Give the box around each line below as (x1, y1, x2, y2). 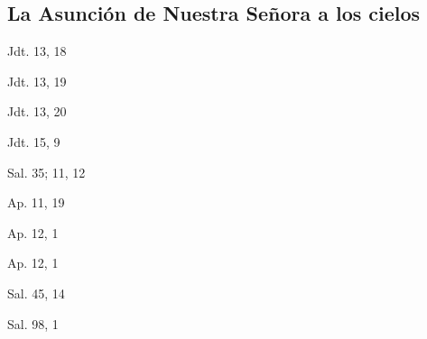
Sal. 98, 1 (7, 314, 59, 333)
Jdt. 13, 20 (7, 102, 67, 121)
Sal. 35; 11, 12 (7, 162, 86, 181)
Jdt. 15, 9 (7, 132, 60, 151)
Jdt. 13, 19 (7, 71, 67, 90)
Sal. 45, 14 (7, 283, 65, 302)
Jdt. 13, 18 (7, 41, 67, 60)
